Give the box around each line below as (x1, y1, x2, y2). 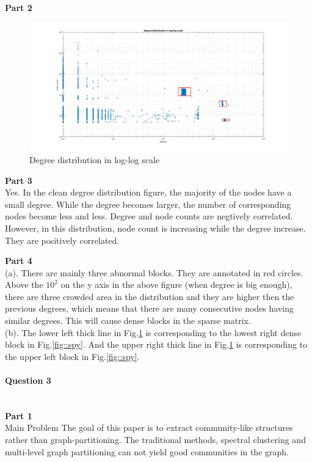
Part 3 (5, 174, 32, 186)
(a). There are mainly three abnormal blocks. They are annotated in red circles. (5, 266, 303, 279)
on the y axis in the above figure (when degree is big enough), (60, 278, 292, 291)
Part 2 (5, 1, 32, 13)
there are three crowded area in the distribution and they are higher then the (5, 290, 294, 302)
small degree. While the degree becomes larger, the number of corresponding (5, 197, 291, 210)
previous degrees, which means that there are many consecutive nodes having (5, 302, 294, 315)
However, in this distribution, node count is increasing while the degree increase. (5, 221, 306, 234)
